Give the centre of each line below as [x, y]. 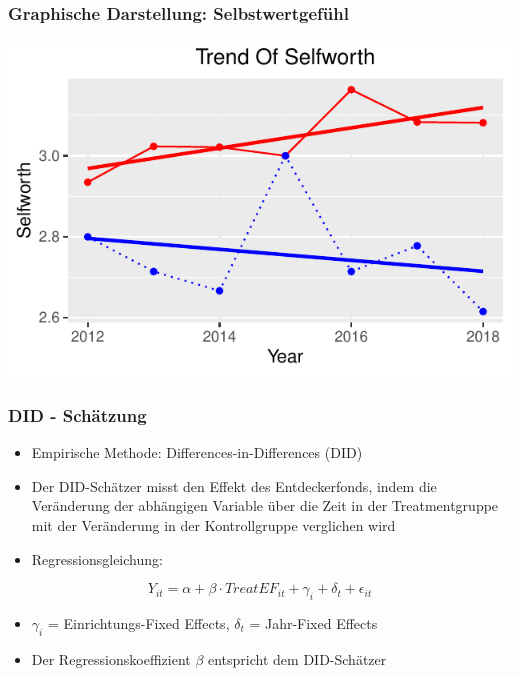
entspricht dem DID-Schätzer [297, 658]
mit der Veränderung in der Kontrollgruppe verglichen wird [213, 525]
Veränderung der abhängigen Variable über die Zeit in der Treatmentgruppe [265, 505]
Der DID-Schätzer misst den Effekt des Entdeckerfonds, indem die [234, 485]
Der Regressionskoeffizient [111, 658]
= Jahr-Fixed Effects [313, 622]
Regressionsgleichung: [97, 558]
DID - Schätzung [77, 414]
